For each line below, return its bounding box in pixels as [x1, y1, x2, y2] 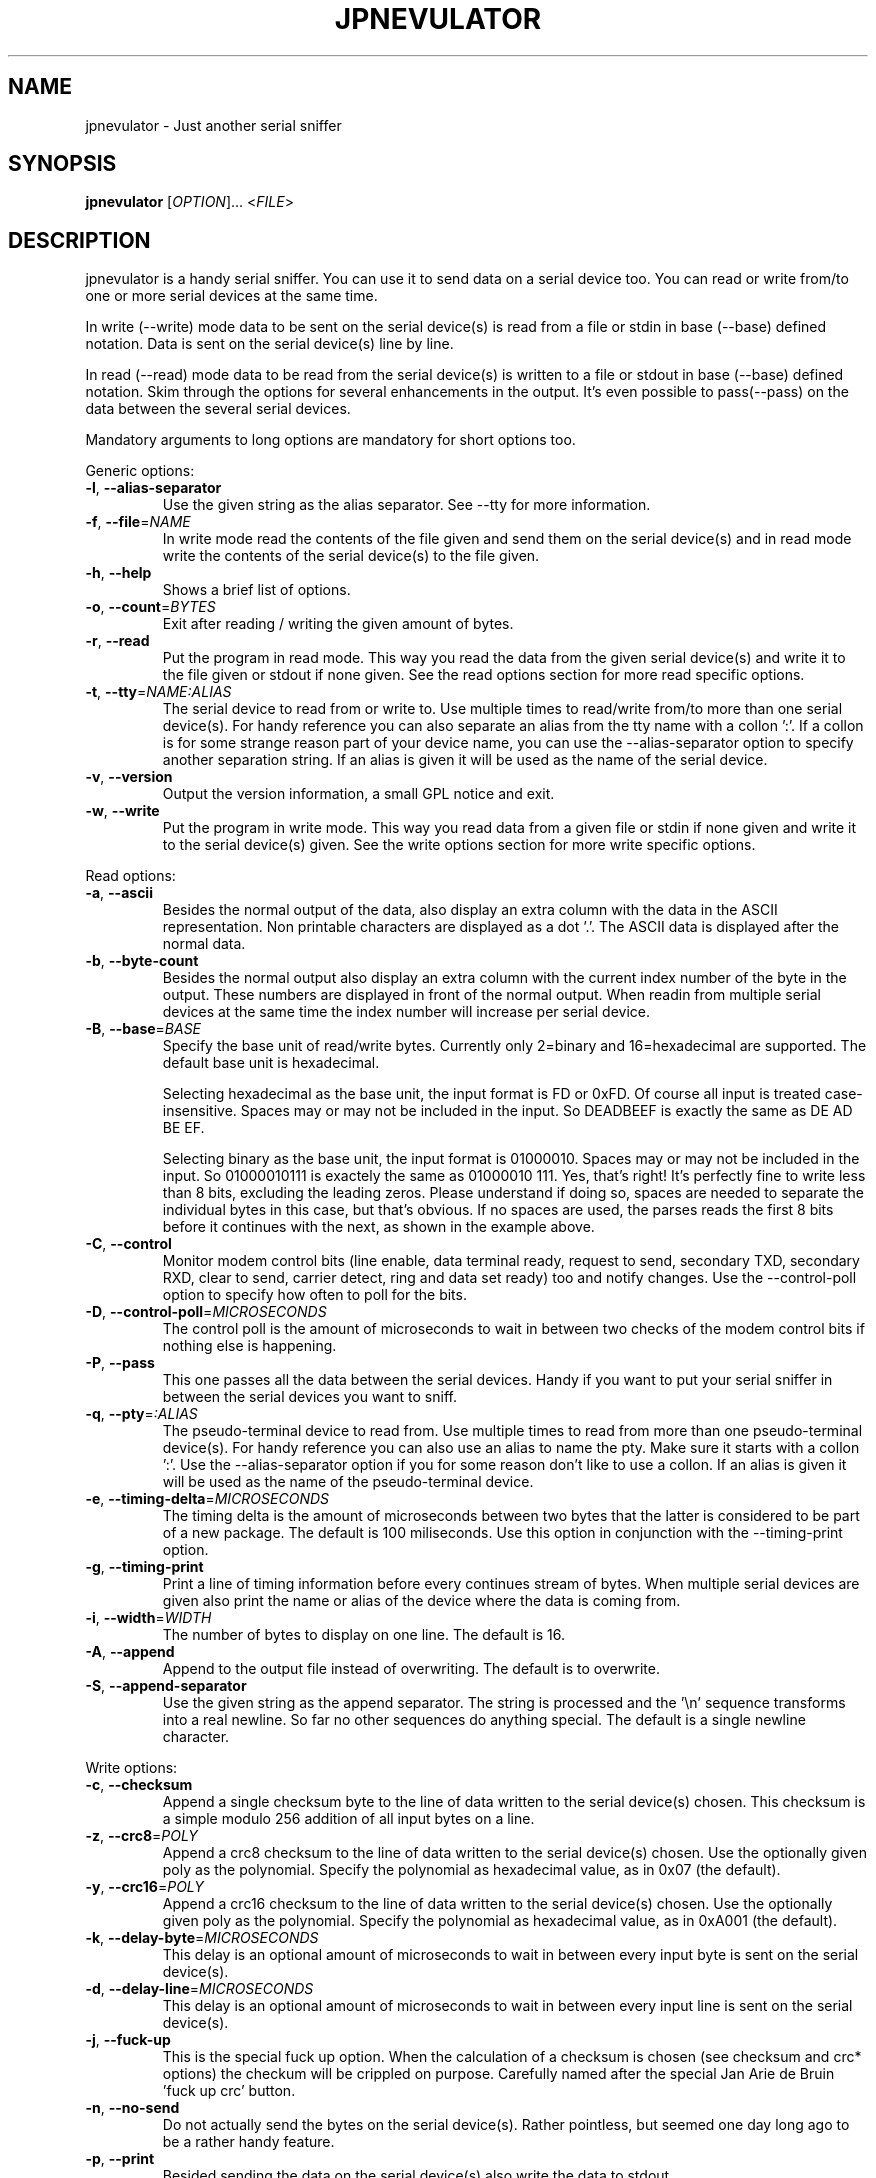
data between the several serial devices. [85, 400, 351, 418]
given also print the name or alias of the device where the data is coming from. [162, 1592, 681, 1610]
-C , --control [85, 1235, 172, 1253]
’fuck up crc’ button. [162, 2082, 296, 2100]
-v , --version [85, 768, 173, 786]
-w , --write [85, 802, 160, 820]
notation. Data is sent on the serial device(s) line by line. [85, 335, 454, 353]
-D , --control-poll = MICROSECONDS [85, 1303, 327, 1321]
